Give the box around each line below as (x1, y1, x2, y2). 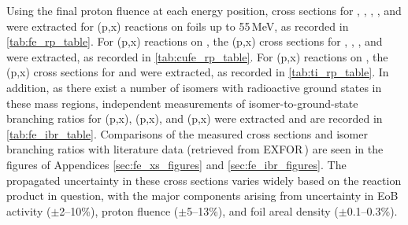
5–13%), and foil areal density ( (187, 202, 339, 219)
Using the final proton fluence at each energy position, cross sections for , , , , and (6, 2, 402, 18)
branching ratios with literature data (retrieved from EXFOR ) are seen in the (6, 141, 384, 157)
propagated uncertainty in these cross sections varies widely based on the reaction (6, 172, 402, 188)
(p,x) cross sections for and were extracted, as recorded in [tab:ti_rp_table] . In (6, 64, 389, 80)
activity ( (6, 202, 51, 219)
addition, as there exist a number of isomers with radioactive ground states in (6, 79, 382, 95)
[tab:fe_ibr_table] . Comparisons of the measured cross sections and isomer (6, 125, 368, 142)
